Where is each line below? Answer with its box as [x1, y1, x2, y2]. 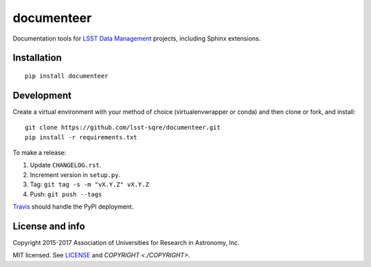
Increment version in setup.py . [30, 170, 120, 178]
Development [12, 89, 72, 101]
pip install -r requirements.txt [25, 133, 137, 141]
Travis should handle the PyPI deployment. [12, 202, 134, 211]
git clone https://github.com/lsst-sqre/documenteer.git [25, 124, 221, 132]
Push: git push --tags [30, 189, 102, 198]
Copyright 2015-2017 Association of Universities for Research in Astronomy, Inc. [12, 238, 240, 246]
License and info [12, 220, 85, 232]
